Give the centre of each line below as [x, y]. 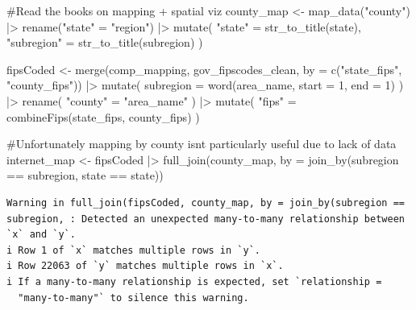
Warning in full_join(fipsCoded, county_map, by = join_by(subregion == [206, 203]
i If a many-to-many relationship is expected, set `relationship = [194, 281]
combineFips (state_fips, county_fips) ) [103, 116]
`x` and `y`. [41, 235]
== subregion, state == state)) [85, 175]
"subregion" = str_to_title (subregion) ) [105, 42]
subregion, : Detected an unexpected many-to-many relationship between [206, 219]
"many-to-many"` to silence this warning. [133, 298]
